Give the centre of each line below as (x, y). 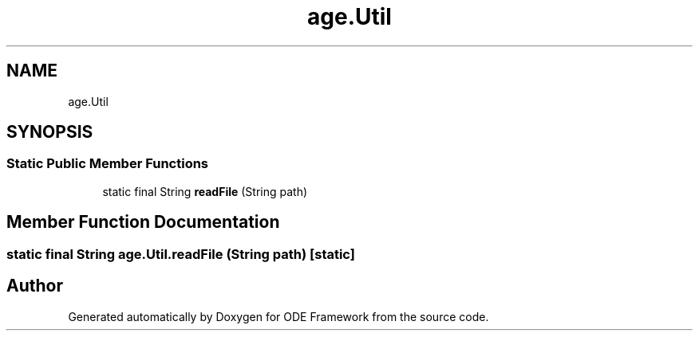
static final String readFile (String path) (205, 191)
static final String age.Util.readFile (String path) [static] (181, 254)
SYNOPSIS (50, 132)
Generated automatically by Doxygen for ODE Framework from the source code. (278, 316)
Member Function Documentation (143, 222)
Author (35, 286)
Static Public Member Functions (108, 164)
